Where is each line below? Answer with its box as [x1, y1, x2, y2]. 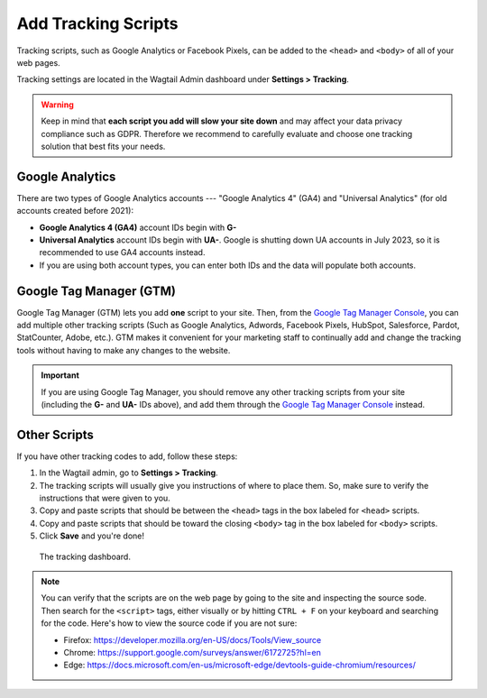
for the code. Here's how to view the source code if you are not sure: [41, 618, 298, 629]
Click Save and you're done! [39, 530, 144, 541]
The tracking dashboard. [39, 551, 131, 562]
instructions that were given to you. [39, 492, 170, 504]
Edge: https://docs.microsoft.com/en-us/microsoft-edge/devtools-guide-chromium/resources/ [63, 659, 417, 671]
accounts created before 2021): [16, 206, 134, 216]
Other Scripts [16, 427, 95, 442]
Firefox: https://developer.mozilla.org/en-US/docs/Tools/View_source [63, 634, 322, 645]
